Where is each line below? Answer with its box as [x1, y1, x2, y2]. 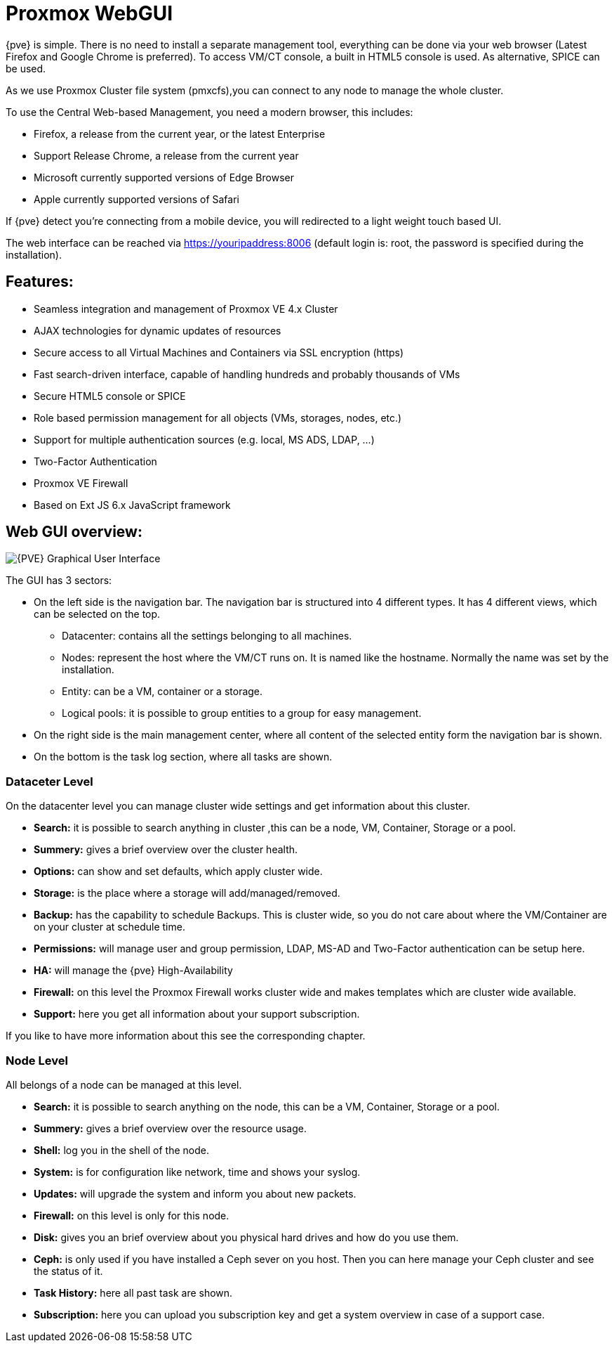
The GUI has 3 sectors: [6, 574, 112, 587]
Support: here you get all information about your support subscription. [34, 1008, 360, 1020]
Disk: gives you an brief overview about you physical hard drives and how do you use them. [34, 1231, 459, 1243]
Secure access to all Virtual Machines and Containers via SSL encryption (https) [34, 346, 404, 358]
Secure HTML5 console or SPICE [34, 389, 186, 402]
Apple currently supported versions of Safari [34, 193, 239, 205]
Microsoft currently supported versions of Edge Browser [34, 171, 294, 183]
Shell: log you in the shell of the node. [34, 1143, 209, 1156]
